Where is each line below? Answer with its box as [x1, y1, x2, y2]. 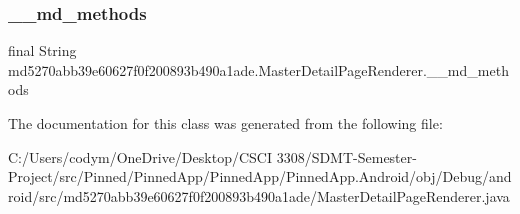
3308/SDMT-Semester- [276, 146, 417, 167]
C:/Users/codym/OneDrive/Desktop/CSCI [8, 146, 272, 167]
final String [8, 40, 77, 61]
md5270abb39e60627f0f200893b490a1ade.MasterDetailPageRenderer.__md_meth [8, 59, 509, 80]
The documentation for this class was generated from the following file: [8, 113, 443, 133]
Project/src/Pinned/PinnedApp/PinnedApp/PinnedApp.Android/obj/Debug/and [8, 166, 512, 187]
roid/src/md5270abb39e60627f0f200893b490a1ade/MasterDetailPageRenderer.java [8, 185, 510, 206]
